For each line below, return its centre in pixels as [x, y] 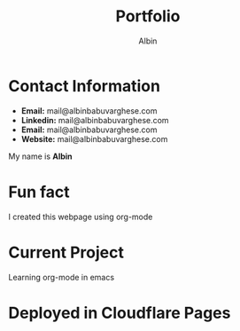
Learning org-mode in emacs [62, 277]
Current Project [66, 252]
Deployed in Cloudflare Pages [120, 313]
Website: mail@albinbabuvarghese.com [94, 138]
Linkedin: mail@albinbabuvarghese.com [95, 120]
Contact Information [85, 86]
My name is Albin [40, 156]
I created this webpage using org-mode [81, 217]
